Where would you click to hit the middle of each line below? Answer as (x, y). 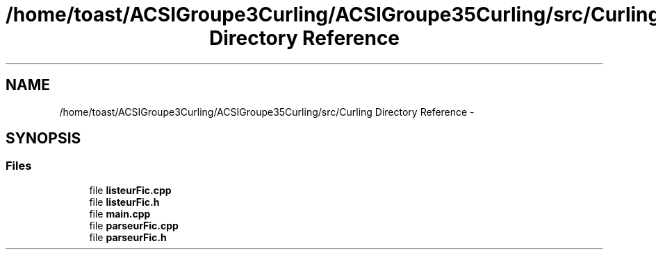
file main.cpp (120, 213)
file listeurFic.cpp (130, 190)
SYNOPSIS (43, 139)
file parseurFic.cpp (134, 225)
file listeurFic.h (124, 202)
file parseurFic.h (128, 237)
